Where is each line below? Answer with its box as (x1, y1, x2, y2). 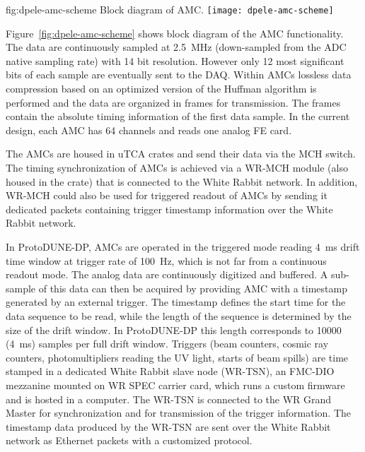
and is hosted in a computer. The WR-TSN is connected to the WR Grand (6, 391, 332, 406)
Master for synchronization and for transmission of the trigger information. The (6, 405, 352, 420)
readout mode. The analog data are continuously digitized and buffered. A (6, 267, 328, 282)
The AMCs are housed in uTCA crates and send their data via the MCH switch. (6, 146, 356, 161)
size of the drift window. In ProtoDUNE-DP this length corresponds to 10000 (6, 322, 342, 337)
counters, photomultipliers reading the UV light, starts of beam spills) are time (6, 350, 349, 364)
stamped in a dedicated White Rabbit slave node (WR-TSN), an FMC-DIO (6, 364, 335, 379)
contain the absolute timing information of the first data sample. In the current (6, 109, 350, 124)
